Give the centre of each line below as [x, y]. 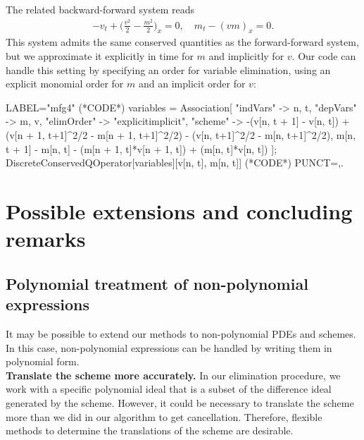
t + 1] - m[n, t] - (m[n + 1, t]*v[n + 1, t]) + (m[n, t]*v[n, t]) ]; [142, 148]
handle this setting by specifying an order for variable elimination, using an [168, 69]
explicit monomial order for [65, 84]
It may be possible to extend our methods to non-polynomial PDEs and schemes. [181, 333]
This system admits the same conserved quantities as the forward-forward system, [182, 42]
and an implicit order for [192, 84]
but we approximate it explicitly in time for [100, 56]
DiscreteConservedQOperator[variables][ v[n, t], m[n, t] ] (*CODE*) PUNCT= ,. [175, 163]
